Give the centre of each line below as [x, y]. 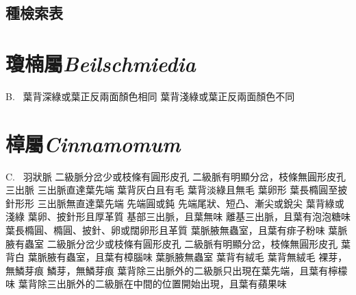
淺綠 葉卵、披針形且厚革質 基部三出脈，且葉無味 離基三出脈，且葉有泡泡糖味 [178, 216]
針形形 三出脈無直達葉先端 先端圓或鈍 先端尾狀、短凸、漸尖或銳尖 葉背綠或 [175, 203]
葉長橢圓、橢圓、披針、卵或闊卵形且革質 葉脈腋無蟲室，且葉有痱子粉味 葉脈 [177, 230]
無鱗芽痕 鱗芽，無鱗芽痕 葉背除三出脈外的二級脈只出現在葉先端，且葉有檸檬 [177, 270]
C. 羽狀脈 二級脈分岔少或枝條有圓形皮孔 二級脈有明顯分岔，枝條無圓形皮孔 [176, 176]
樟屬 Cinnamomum [93, 143]
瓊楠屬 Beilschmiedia [101, 63]
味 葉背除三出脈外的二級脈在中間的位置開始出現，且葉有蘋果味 [146, 284]
